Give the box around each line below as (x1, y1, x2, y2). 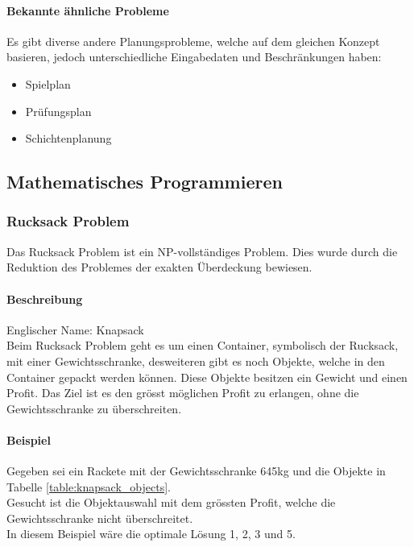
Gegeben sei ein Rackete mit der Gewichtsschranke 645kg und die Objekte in (6, 462, 386, 479)
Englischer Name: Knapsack (6, 321, 144, 338)
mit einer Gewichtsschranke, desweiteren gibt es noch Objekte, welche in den (6, 352, 385, 369)
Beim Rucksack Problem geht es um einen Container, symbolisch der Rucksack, (6, 337, 399, 354)
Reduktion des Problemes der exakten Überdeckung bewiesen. (6, 259, 313, 276)
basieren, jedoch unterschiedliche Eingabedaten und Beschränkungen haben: (6, 48, 382, 65)
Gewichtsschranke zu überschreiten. (6, 400, 182, 416)
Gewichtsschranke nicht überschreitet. (6, 509, 193, 526)
